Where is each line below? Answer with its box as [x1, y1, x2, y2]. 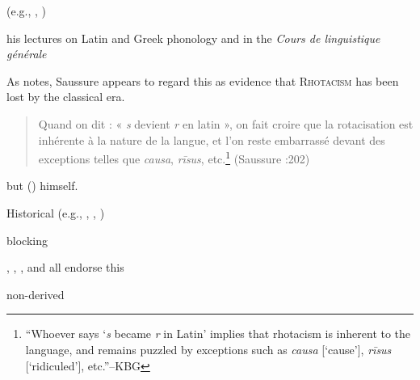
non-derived [6, 285, 65, 302]
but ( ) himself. [6, 177, 78, 194]
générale [6, 45, 47, 62]
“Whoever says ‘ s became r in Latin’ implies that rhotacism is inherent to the [25, 325, 411, 342]
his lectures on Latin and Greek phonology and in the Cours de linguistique [6, 29, 380, 46]
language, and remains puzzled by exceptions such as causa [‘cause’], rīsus [25, 340, 392, 357]
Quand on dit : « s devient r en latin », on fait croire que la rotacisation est [38, 115, 414, 132]
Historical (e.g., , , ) [6, 205, 105, 221]
